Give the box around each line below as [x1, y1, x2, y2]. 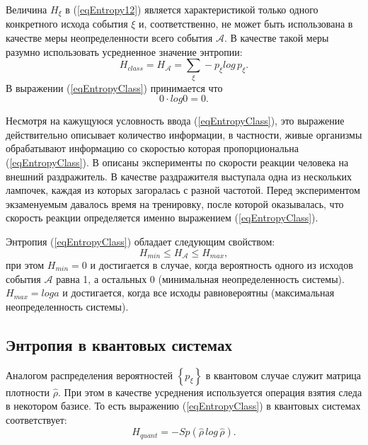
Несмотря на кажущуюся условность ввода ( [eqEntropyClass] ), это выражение [6, 113, 345, 128]
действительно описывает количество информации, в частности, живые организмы [6, 127, 362, 141]
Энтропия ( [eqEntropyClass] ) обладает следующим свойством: [6, 233, 275, 248]
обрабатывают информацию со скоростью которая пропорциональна [6, 141, 299, 156]
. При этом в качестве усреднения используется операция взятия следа [58, 384, 362, 399]
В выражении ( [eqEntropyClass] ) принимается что [6, 80, 223, 95]
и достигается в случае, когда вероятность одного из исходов [90, 257, 353, 272]
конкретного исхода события [6, 16, 128, 31]
